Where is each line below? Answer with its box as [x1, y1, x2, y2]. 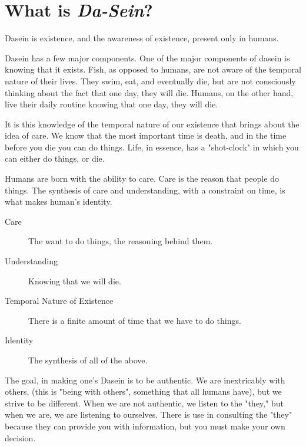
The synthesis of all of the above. [28, 354, 148, 366]
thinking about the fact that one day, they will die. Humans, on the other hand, [5, 86, 294, 99]
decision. [5, 431, 36, 444]
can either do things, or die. [5, 152, 105, 165]
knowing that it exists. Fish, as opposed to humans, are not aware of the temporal [5, 63, 301, 76]
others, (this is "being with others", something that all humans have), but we [5, 385, 282, 398]
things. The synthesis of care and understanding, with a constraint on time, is [5, 183, 285, 196]
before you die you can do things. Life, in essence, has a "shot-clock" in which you [5, 140, 299, 153]
